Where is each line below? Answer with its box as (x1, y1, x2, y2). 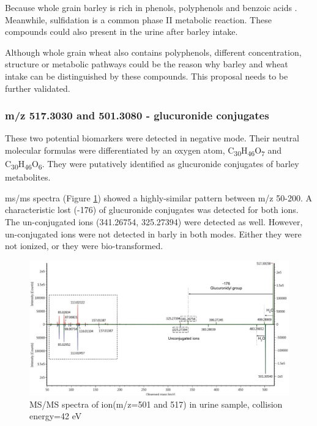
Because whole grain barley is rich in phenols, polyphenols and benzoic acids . (5, 1, 297, 13)
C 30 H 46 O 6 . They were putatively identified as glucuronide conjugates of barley (5, 157, 299, 171)
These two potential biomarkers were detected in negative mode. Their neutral (5, 132, 299, 144)
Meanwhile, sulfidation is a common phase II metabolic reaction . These (5, 13, 272, 26)
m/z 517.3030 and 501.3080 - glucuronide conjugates (5, 108, 269, 123)
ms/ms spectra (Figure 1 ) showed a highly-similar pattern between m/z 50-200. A (5, 191, 312, 204)
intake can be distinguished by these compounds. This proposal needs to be (5, 69, 288, 82)
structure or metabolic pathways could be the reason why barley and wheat (5, 58, 288, 70)
